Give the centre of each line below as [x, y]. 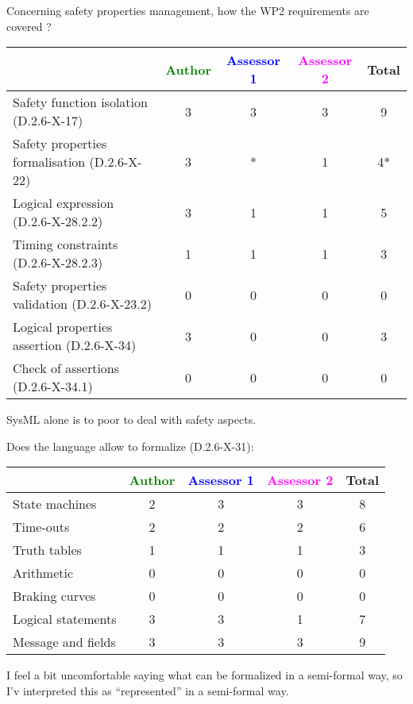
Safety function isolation [80, 102]
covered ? [29, 26]
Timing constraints [66, 244]
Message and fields [64, 642]
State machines [55, 504]
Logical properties [63, 327]
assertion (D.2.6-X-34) [75, 345]
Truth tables [47, 550]
